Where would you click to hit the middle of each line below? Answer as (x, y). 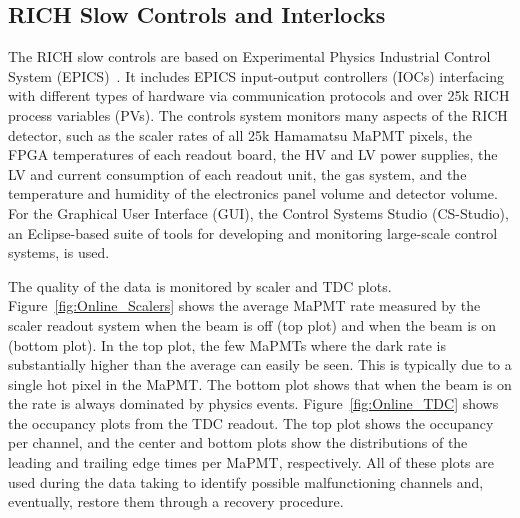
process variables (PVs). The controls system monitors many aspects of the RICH (258, 114)
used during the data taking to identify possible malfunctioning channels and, (246, 481)
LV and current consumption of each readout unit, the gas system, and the (237, 173)
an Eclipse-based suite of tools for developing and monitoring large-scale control (253, 232)
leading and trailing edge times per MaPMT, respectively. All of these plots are (251, 462)
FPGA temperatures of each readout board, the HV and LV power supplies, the (253, 154)
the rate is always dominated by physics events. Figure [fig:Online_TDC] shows (253, 403)
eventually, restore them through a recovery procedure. (176, 501)
